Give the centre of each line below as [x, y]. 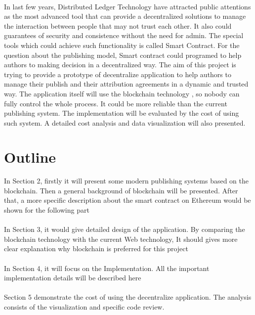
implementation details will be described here [73, 278]
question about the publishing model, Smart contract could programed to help [123, 55]
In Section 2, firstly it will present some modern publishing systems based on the [126, 181]
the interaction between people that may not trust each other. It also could [118, 25]
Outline [30, 157]
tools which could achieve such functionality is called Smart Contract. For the [122, 45]
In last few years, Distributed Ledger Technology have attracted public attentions [127, 6]
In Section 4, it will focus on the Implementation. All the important [107, 268]
